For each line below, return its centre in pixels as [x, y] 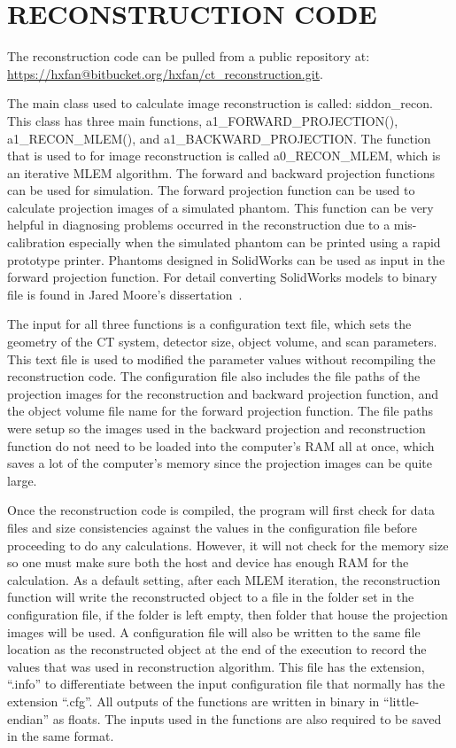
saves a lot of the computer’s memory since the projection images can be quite [220, 463]
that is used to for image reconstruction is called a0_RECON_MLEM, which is [224, 156]
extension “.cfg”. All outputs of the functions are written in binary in [193, 701]
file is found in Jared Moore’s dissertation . [125, 294]
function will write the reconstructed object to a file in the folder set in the [211, 597]
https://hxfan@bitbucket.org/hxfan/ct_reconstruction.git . [165, 73]
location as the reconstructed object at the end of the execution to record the [217, 649]
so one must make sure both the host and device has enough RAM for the [208, 562]
